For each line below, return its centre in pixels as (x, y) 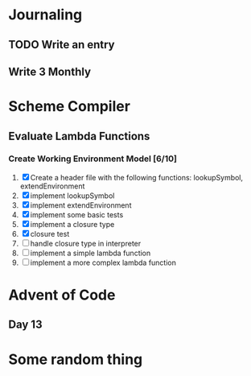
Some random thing (76, 359)
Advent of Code (62, 295)
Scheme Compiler (70, 107)
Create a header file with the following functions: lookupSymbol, (137, 177)
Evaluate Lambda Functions (79, 136)
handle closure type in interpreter (86, 243)
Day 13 (25, 325)
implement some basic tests (77, 214)
